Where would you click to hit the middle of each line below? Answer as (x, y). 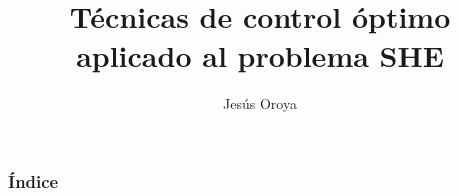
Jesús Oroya (260, 103)
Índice (33, 180)
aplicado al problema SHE (260, 55)
